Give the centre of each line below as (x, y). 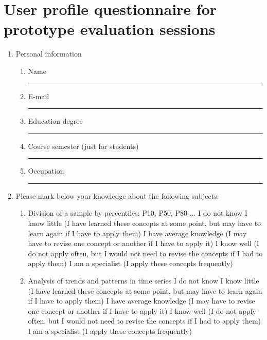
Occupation (46, 171)
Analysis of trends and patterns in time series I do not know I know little (144, 281)
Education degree (55, 121)
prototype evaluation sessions (110, 29)
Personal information (49, 54)
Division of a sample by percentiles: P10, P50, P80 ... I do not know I (138, 213)
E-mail (39, 96)
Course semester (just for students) (83, 146)
